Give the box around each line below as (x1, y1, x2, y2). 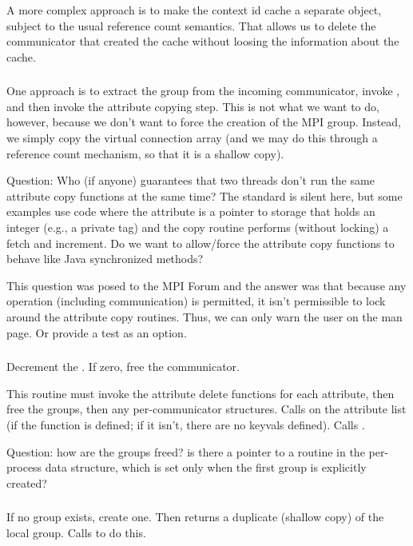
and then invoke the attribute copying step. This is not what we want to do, (6, 98, 379, 114)
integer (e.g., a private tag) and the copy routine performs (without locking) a (6, 219, 389, 236)
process (6, 459, 42, 476)
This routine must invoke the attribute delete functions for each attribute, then (6, 385, 395, 401)
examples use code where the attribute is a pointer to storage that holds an (6, 203, 375, 220)
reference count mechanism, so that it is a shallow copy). (6, 145, 284, 161)
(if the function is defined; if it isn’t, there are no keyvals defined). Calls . (6, 416, 365, 432)
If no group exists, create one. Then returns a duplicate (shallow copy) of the (6, 508, 384, 525)
